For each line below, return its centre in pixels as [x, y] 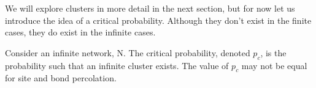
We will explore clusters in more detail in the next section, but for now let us [150, 8]
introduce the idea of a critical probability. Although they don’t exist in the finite [158, 20]
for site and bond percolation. [61, 78]
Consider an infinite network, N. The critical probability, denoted [128, 52]
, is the [273, 52]
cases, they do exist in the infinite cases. [80, 32]
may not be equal [274, 65]
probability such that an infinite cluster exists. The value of [117, 65]
